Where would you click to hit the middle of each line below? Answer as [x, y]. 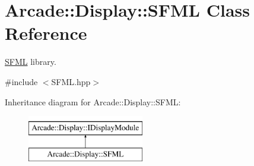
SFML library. [31, 62]
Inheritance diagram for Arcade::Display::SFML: [93, 101]
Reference [46, 33]
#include [21, 81]
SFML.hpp [71, 81]
